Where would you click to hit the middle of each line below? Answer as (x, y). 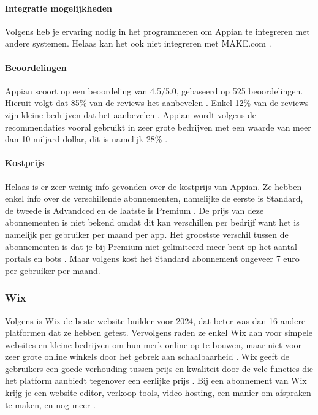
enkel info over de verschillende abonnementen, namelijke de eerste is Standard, (154, 198)
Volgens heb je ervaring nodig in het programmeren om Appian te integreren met (157, 31)
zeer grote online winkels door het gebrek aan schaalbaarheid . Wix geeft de (147, 356)
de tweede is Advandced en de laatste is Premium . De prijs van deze (134, 210)
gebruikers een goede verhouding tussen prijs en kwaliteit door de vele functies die (159, 368)
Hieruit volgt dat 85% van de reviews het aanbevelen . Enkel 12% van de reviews (157, 103)
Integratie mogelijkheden (59, 8)
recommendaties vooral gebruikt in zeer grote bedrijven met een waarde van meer (158, 127)
